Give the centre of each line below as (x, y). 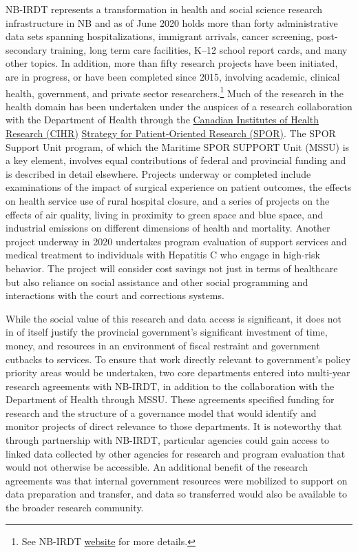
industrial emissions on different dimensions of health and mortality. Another (168, 228)
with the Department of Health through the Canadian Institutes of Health (162, 120)
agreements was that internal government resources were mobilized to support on (177, 480)
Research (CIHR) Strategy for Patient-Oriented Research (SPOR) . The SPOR (171, 133)
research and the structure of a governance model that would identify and (161, 412)
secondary (27, 49)
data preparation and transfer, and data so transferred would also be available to (177, 494)
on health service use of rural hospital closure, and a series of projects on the (168, 200)
